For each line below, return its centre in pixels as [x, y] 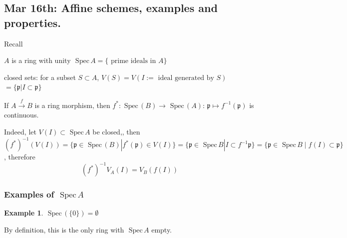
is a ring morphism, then [72, 105]
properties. [32, 22]
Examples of [29, 194]
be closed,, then [116, 131]
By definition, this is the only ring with [64, 229]
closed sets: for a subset [40, 77]
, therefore [20, 157]
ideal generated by [186, 78]
